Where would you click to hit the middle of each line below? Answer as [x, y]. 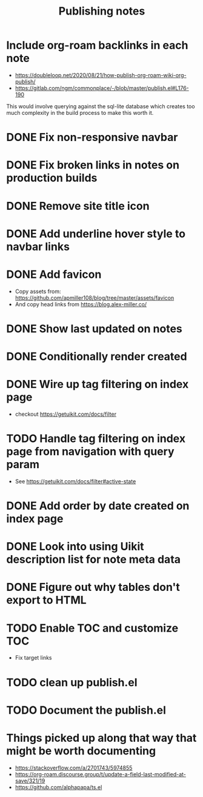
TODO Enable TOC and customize [92, 628]
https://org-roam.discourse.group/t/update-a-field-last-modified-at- [101, 774]
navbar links [38, 247]
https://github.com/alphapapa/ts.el [58, 787]
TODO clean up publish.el [72, 682]
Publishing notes [102, 11]
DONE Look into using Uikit [75, 547]
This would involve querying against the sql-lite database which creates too [101, 106]
